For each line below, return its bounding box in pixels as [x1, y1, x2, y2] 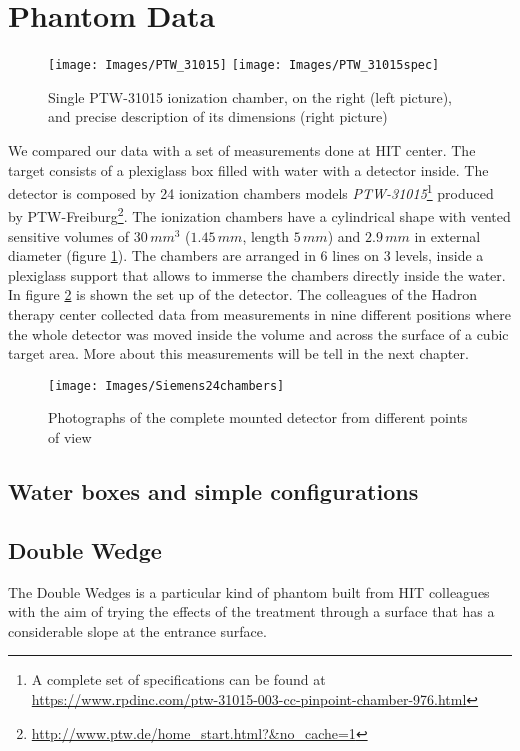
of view [48, 427, 92, 448]
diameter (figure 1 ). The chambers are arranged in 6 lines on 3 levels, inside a [8, 245, 484, 266]
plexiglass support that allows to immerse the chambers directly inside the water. [8, 264, 506, 285]
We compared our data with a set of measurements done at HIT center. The [8, 139, 476, 160]
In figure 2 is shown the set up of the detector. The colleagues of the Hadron [8, 284, 478, 305]
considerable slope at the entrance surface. [8, 620, 267, 641]
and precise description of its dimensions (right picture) [48, 106, 388, 127]
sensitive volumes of [8, 225, 130, 246]
